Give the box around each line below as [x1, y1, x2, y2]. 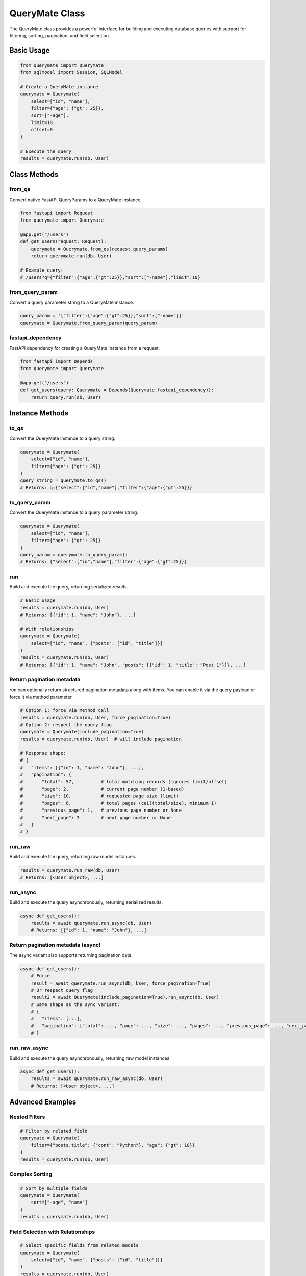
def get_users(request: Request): [20, 239, 107, 244]
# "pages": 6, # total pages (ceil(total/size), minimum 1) [20, 800, 217, 806]
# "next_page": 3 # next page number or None [20, 815, 171, 820]
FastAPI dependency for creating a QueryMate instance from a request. [9, 345, 160, 351]
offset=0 [31, 127, 53, 133]
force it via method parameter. [9, 694, 73, 700]
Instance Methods [9, 409, 69, 418]
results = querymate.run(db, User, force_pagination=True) [20, 715, 171, 721]
